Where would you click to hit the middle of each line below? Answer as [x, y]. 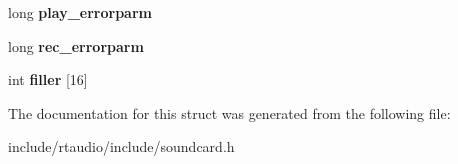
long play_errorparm [80, 12]
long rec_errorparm [76, 45]
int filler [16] [48, 79]
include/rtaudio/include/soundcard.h [121, 146]
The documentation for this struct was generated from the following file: [229, 112]
